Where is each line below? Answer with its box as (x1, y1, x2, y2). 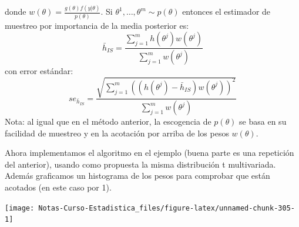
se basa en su (239, 115, 287, 128)
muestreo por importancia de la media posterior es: (5, 19, 189, 31)
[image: (5, 203, 35, 212)
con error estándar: (5, 65, 73, 77)
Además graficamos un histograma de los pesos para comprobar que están (5, 169, 270, 182)
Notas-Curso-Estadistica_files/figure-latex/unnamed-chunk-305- (38, 203, 295, 212)
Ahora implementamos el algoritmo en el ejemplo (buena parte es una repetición (5, 146, 294, 159)
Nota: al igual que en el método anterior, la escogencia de (5, 115, 211, 128)
